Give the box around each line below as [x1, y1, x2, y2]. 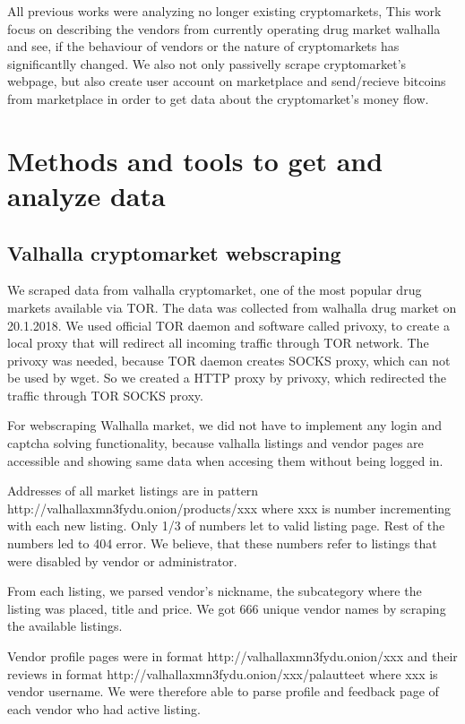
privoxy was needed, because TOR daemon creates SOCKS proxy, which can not [7, 350, 451, 369]
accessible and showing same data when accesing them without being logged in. [7, 451, 443, 470]
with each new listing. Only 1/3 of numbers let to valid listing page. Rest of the [7, 516, 445, 535]
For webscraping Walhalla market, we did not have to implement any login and [7, 416, 442, 435]
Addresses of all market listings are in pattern [7, 481, 259, 500]
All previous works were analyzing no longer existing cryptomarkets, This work [7, 2, 442, 20]
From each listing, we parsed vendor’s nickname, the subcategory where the [7, 582, 422, 600]
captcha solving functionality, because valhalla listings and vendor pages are [7, 434, 424, 452]
